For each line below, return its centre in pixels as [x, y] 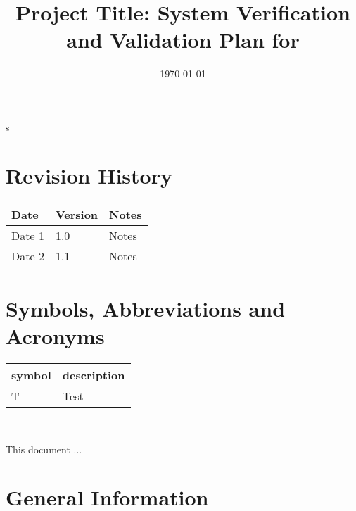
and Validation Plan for [183, 40]
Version [77, 214]
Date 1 [28, 235]
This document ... [44, 449]
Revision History [89, 175]
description [94, 374]
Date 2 [28, 255]
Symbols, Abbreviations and [146, 308]
